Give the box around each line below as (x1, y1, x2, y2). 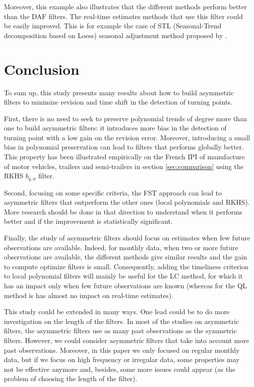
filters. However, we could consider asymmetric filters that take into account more (4, 335, 249, 345)
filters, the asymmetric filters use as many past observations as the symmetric (4, 325, 237, 336)
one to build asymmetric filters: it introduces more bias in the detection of (4, 123, 227, 133)
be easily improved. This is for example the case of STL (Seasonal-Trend (4, 21, 222, 31)
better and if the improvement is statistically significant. (4, 216, 173, 226)
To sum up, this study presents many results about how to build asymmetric (4, 87, 234, 97)
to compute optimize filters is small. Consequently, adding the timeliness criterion (4, 261, 249, 271)
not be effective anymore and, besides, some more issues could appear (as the (4, 364, 235, 374)
